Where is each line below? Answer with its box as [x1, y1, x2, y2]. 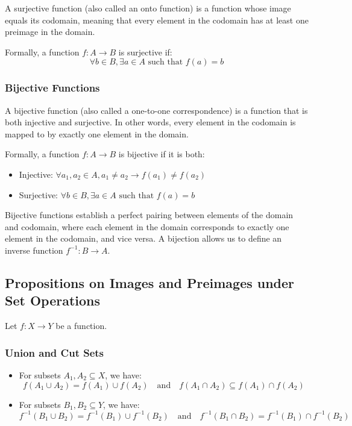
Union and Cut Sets [5, 345, 104, 360]
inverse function [5, 243, 63, 256]
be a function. [55, 319, 107, 332]
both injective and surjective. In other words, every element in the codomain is [5, 116, 296, 128]
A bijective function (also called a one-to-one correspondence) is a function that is [5, 104, 308, 116]
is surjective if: [118, 45, 172, 58]
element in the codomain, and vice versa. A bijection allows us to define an [5, 232, 282, 245]
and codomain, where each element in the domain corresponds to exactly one [5, 220, 289, 233]
